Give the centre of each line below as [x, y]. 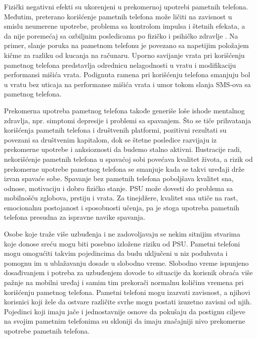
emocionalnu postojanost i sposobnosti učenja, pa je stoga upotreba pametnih [122, 207]
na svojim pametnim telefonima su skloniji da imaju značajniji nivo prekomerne [125, 321]
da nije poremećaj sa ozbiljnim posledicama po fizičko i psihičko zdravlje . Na [121, 35]
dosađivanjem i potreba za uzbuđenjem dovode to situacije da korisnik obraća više [128, 272]
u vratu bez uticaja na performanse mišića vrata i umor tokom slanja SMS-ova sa [128, 84]
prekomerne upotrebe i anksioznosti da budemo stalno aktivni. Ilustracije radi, [123, 149]
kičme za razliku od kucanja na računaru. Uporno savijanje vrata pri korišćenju [124, 55]
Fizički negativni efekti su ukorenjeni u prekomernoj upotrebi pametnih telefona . [126, 6]
